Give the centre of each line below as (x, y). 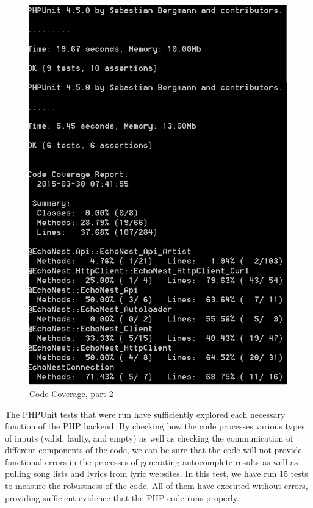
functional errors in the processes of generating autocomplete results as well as (152, 461)
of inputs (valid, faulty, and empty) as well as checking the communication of (149, 438)
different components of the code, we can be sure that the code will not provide (153, 450)
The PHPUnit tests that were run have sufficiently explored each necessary (145, 414)
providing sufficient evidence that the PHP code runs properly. (122, 497)
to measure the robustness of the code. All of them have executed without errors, (156, 486)
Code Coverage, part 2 (71, 393)
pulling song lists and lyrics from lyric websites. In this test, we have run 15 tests (156, 474)
